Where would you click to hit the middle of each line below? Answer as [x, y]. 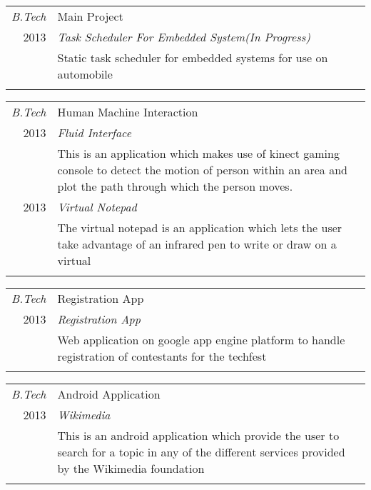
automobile [85, 74]
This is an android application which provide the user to [198, 435]
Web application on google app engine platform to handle [201, 340]
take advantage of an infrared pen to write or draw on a [197, 244]
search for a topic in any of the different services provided [201, 452]
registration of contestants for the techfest [162, 356]
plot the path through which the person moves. [175, 186]
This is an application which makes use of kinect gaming [198, 153]
